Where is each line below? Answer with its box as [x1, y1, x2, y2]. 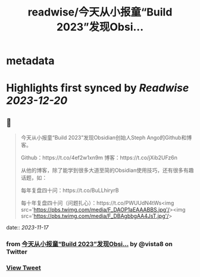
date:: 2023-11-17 [6, 224, 49, 231]
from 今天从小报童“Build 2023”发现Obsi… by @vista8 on [6, 240, 173, 248]
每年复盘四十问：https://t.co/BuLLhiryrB [20, 187, 119, 194]
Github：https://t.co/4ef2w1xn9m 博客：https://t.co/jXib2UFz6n [20, 154, 177, 161]
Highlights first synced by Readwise [6, 81, 189, 95]
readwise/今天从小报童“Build [27, 5, 173, 19]
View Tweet [6, 264, 42, 272]
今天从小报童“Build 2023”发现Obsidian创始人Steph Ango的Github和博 [20, 134, 192, 141]
